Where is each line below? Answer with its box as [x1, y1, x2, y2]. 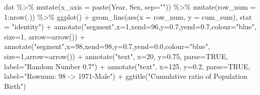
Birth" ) [4, 80, 26, 91]
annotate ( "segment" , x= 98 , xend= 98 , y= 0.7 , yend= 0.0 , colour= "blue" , [4, 41, 210, 52]
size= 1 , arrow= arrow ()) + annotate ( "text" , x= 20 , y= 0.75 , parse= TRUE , [4, 51, 228, 61]
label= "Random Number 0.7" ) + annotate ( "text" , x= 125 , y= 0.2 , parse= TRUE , [4, 61, 250, 71]
